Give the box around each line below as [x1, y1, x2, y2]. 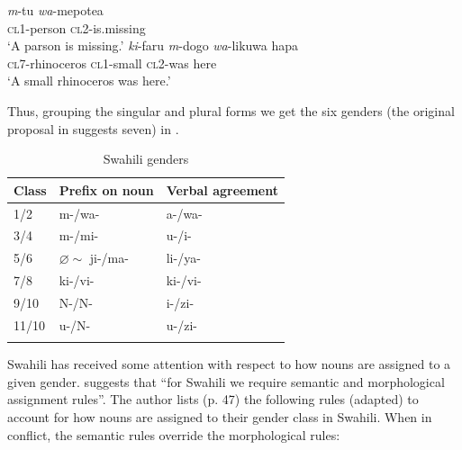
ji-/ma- [89, 248, 129, 267]
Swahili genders [103, 149, 189, 168]
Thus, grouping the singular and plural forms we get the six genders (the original [7, 101, 455, 120]
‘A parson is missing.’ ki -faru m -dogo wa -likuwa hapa [7, 36, 298, 55]
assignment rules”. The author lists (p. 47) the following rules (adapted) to [7, 390, 419, 409]
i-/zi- [166, 292, 195, 311]
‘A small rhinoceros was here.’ [7, 71, 171, 90]
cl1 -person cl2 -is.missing [7, 18, 146, 37]
